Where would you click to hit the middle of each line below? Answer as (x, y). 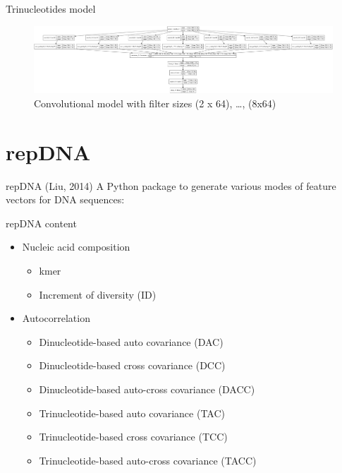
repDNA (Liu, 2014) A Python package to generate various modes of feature (171, 185)
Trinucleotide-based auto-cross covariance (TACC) (148, 460)
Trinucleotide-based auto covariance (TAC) (132, 413)
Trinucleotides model (51, 8)
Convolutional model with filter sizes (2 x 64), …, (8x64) (155, 103)
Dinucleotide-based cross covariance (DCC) (132, 365)
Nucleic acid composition (76, 247)
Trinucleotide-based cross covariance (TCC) (133, 437)
